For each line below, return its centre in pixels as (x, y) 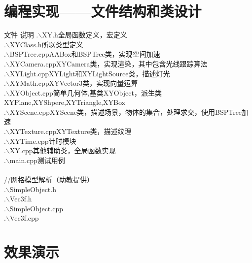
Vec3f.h (21, 199)
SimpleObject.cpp (36, 208)
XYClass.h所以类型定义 (46, 44)
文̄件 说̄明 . (21, 35)
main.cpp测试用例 (37, 160)
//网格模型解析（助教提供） (49, 180)
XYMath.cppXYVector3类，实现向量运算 (74, 83)
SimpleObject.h (33, 189)
